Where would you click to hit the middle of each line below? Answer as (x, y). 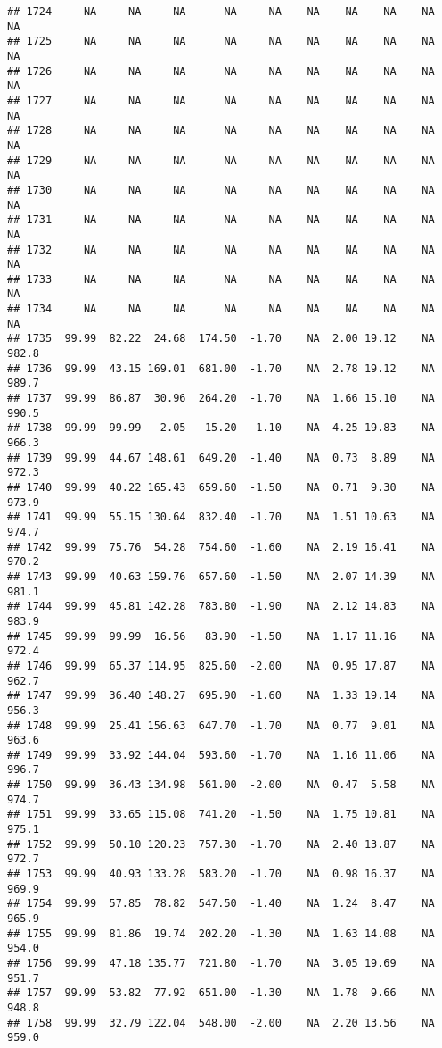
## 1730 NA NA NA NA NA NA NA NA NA (221, 190)
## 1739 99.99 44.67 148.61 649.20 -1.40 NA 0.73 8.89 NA (221, 457)
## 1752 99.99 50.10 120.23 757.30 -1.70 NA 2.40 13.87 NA (221, 844)
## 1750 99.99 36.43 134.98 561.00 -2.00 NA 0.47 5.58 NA (221, 785)
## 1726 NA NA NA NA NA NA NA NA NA (221, 71)
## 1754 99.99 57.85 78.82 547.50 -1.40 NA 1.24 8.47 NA (221, 904)
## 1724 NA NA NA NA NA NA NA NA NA (221, 12)
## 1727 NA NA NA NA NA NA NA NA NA (221, 100)
